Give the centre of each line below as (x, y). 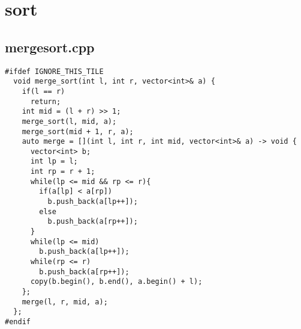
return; (46, 101)
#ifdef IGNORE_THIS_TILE (54, 71)
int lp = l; (54, 161)
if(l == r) (43, 91)
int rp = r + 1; (63, 172)
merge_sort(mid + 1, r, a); (78, 131)
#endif (18, 321)
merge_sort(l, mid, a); (69, 121)
